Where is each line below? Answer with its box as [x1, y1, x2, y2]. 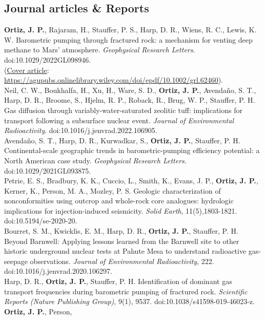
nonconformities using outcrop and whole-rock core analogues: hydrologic [4, 195, 234, 206]
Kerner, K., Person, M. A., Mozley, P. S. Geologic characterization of [4, 185, 221, 196]
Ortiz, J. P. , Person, [4, 306, 72, 316]
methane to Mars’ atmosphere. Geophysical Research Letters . [4, 44, 195, 55]
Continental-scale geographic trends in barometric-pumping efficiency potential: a [4, 145, 260, 156]
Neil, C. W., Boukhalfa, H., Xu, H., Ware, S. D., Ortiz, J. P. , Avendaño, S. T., [4, 84, 256, 95]
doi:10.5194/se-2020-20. [4, 215, 77, 226]
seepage [4, 255, 28, 266]
